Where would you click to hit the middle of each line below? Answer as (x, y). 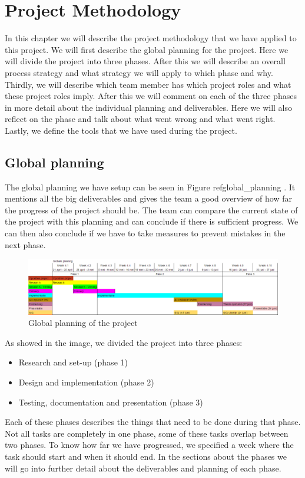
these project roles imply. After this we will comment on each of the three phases (151, 96)
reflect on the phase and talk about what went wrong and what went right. (140, 119)
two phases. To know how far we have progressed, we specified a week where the (149, 445)
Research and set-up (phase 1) (73, 362)
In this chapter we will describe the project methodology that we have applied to (151, 38)
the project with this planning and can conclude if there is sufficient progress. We (152, 221)
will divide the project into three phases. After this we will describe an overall (145, 61)
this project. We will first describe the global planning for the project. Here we (147, 49)
